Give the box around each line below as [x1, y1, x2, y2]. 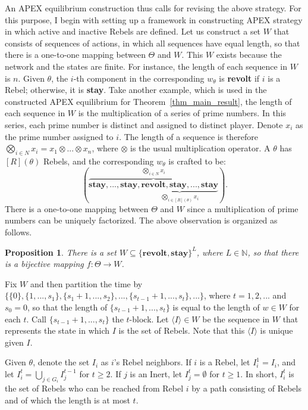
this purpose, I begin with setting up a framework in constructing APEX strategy [5, 13, 303, 26]
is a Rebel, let [199, 356, 250, 368]
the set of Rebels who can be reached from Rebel [5, 382, 184, 395]
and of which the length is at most [5, 394, 130, 406]
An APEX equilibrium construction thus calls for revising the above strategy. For [5, 2, 301, 14]
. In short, [240, 367, 277, 380]
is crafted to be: [168, 154, 226, 167]
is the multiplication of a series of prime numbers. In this [78, 107, 287, 119]
